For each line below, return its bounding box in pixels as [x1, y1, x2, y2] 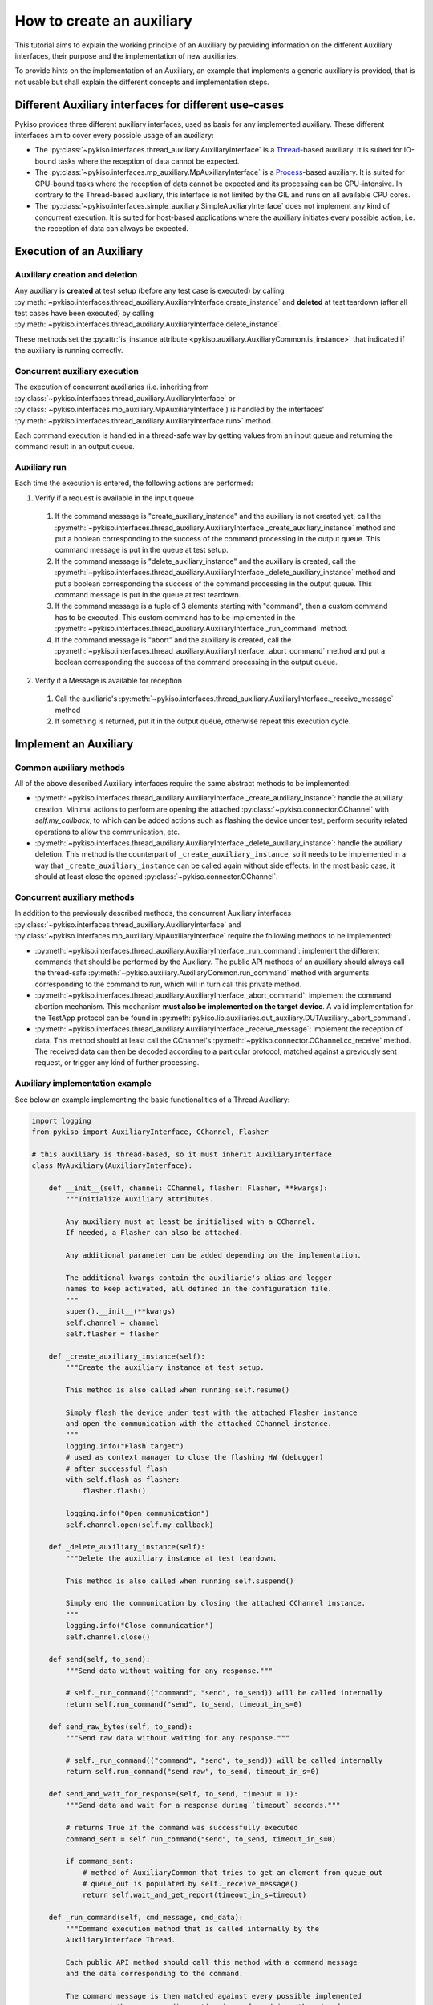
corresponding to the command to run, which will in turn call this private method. [34, 979, 302, 989]
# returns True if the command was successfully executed [65, 1823, 298, 1833]
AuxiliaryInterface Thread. [65, 1935, 176, 1945]
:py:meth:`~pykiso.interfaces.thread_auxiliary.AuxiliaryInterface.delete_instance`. [14, 319, 282, 329]
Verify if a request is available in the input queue [34, 493, 195, 503]
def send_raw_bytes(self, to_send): [48, 1722, 192, 1732]
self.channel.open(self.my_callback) [65, 1520, 214, 1529]
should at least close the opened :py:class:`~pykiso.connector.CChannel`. [34, 872, 278, 881]
